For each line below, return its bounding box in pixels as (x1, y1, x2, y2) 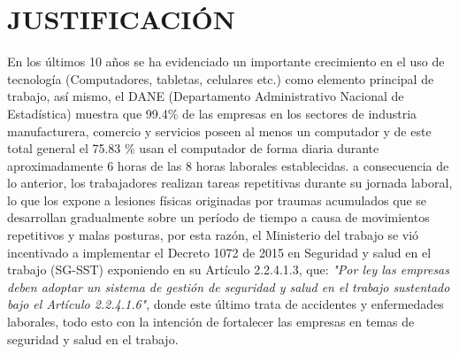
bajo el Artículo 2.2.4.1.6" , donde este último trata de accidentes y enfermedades (7, 295, 444, 313)
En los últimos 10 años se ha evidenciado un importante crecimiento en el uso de (7, 52, 445, 71)
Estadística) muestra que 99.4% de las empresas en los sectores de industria (7, 104, 417, 122)
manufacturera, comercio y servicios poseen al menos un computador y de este (7, 121, 432, 140)
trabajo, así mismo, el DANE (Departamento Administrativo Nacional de (7, 87, 404, 105)
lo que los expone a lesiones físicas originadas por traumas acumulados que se (7, 190, 427, 209)
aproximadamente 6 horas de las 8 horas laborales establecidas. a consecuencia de (7, 156, 449, 174)
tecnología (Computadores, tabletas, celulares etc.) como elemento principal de (7, 69, 434, 88)
